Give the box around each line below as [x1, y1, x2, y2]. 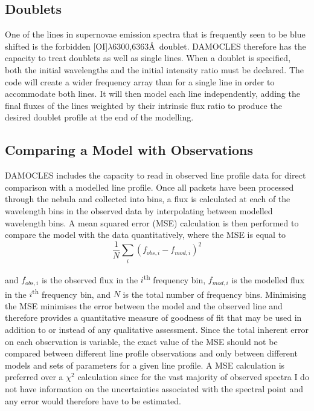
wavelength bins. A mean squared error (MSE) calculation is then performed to [5, 216, 299, 229]
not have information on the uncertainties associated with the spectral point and [5, 383, 303, 395]
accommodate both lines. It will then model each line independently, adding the [5, 87, 300, 100]
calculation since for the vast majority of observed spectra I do [77, 370, 309, 383]
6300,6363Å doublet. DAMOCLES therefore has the [112, 39, 306, 52]
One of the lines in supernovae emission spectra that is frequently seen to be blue [5, 28, 306, 41]
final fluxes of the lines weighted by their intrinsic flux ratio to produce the [5, 99, 282, 111]
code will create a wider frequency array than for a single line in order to [5, 75, 275, 88]
